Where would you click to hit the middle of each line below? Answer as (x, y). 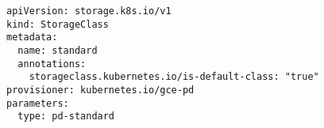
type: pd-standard (66, 117)
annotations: (52, 64)
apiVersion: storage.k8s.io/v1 (89, 11)
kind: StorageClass (58, 24)
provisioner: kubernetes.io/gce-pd (100, 90)
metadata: (32, 38)
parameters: (38, 103)
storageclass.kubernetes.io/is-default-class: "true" (174, 77)
